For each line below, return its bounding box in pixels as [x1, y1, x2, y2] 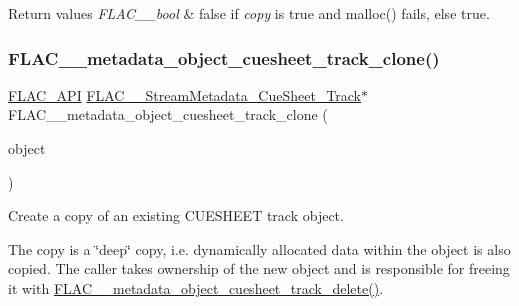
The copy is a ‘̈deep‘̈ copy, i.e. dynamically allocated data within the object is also [8, 238, 511, 259]
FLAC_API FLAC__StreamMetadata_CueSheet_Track [8, 84, 362, 105]
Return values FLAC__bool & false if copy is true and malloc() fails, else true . [8, 3, 490, 23]
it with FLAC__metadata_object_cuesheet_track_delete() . [8, 277, 384, 298]
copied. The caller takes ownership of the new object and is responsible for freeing [8, 258, 510, 279]
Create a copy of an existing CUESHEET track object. [8, 205, 344, 226]
